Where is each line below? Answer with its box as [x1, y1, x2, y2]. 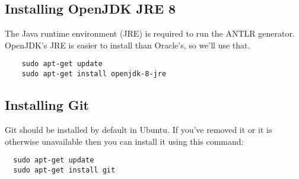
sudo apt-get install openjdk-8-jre [21, 70, 167, 79]
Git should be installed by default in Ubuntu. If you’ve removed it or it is [5, 123, 272, 135]
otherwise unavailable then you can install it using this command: [5, 135, 244, 147]
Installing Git [5, 96, 89, 114]
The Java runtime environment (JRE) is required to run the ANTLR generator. [5, 27, 295, 40]
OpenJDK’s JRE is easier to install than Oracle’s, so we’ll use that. [5, 38, 250, 51]
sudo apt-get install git [13, 165, 116, 174]
